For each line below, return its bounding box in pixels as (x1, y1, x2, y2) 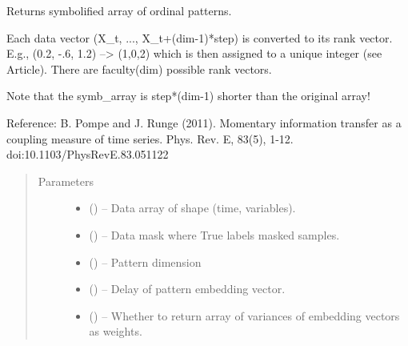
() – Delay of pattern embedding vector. (89, 280, 286, 297)
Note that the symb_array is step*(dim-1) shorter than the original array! (6, 87, 370, 104)
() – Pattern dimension (89, 253, 202, 270)
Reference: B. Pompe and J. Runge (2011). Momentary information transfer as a (6, 114, 402, 131)
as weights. (89, 323, 142, 340)
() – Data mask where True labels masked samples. (89, 226, 340, 243)
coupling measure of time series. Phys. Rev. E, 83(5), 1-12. (6, 130, 294, 147)
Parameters (38, 172, 94, 189)
